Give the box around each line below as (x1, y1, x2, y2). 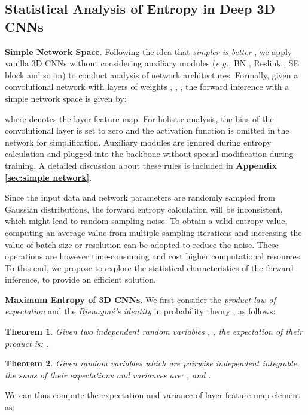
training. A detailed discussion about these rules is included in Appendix (5, 159, 277, 171)
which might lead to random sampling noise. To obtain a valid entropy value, (5, 214, 288, 227)
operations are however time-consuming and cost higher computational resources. (5, 250, 303, 262)
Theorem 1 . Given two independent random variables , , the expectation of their (5, 325, 303, 338)
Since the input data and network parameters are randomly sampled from (5, 191, 275, 204)
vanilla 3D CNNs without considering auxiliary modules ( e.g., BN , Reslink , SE (5, 57, 300, 69)
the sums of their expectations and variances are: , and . (5, 368, 211, 381)
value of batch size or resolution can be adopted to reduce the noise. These (5, 238, 279, 250)
